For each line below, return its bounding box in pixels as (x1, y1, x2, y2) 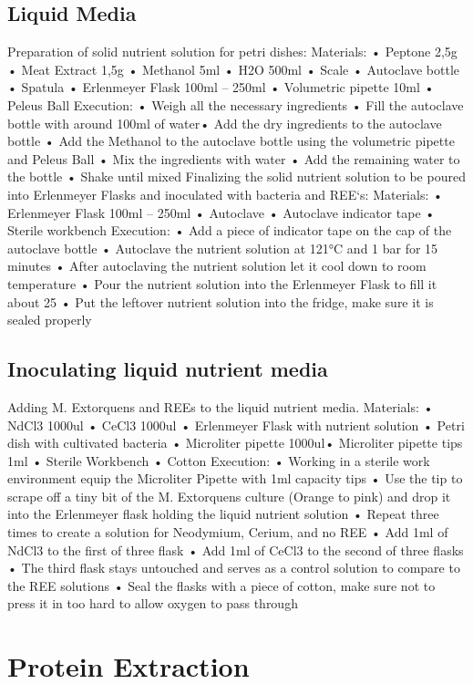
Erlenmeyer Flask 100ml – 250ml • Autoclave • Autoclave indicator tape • (7, 202, 436, 222)
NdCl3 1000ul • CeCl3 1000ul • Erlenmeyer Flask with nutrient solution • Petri (7, 415, 465, 434)
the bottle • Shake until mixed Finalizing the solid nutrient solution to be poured (7, 167, 466, 186)
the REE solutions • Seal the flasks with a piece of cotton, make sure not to (7, 575, 436, 595)
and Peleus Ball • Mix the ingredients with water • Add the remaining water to (7, 149, 460, 168)
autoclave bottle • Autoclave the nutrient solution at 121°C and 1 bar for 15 (7, 238, 438, 257)
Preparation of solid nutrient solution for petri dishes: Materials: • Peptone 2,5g (7, 42, 458, 61)
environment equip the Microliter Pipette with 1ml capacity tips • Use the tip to (7, 469, 463, 488)
